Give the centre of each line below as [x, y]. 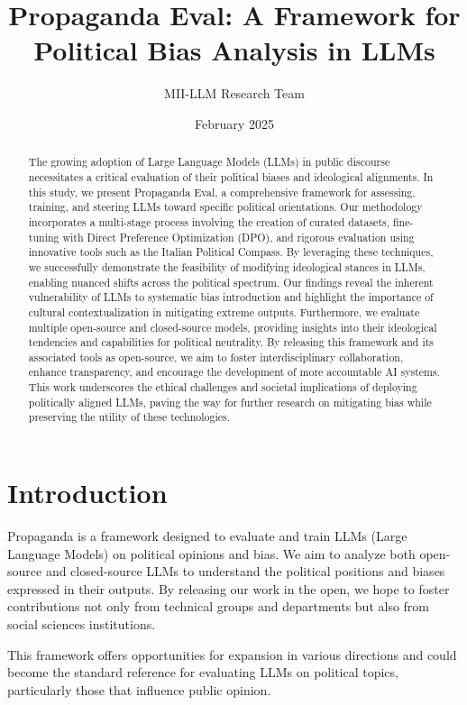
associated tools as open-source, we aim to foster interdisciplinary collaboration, [216, 357]
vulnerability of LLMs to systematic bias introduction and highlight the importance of [231, 297]
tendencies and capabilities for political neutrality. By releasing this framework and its [231, 342]
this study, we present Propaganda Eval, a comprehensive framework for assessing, [222, 192]
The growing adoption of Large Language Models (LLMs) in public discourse [209, 162]
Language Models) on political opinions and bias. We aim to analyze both [211, 553]
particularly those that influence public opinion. [139, 689]
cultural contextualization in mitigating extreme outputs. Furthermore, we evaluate [224, 311]
